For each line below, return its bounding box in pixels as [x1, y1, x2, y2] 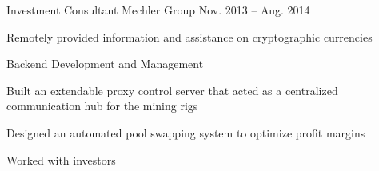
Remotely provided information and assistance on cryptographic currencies [6, 28, 373, 45]
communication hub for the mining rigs [6, 97, 198, 114]
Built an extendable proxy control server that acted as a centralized [6, 82, 338, 98]
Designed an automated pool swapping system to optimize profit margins [6, 124, 365, 141]
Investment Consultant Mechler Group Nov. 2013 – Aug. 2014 [6, 2, 310, 18]
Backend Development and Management [6, 55, 204, 72]
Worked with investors [6, 151, 116, 168]
